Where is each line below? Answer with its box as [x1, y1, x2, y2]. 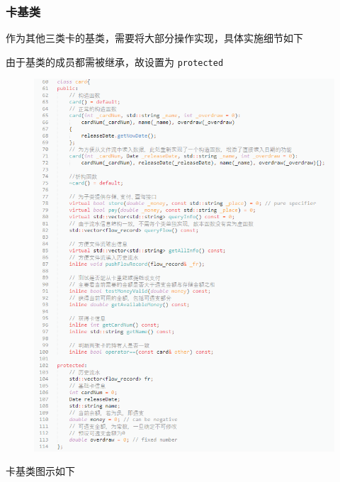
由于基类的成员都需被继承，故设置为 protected [6, 54, 224, 69]
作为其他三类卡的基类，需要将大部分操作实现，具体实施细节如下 [6, 30, 303, 45]
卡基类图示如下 [6, 464, 75, 478]
